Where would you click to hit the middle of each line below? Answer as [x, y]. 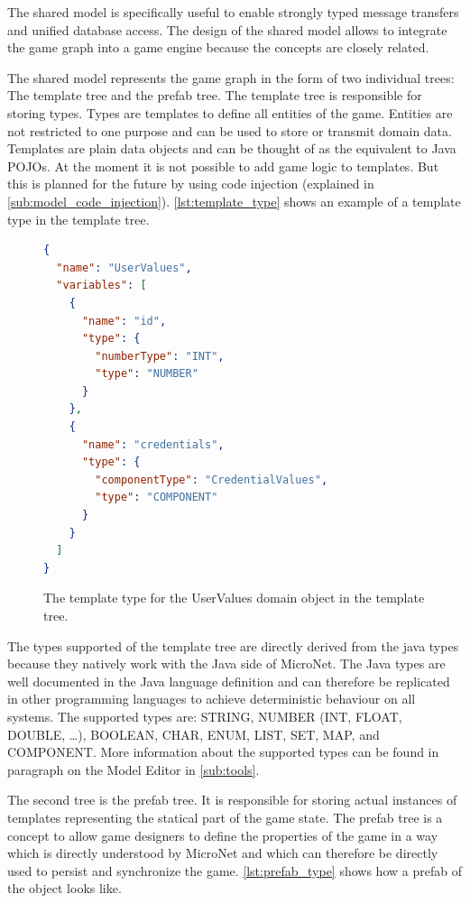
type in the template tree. [78, 219]
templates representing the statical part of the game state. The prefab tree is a [225, 817]
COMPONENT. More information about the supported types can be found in [223, 752]
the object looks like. [65, 888]
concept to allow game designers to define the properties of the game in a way [223, 835]
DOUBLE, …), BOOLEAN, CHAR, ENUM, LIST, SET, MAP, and [194, 734]
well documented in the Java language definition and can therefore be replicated [229, 681]
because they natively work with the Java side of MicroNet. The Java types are [226, 663]
